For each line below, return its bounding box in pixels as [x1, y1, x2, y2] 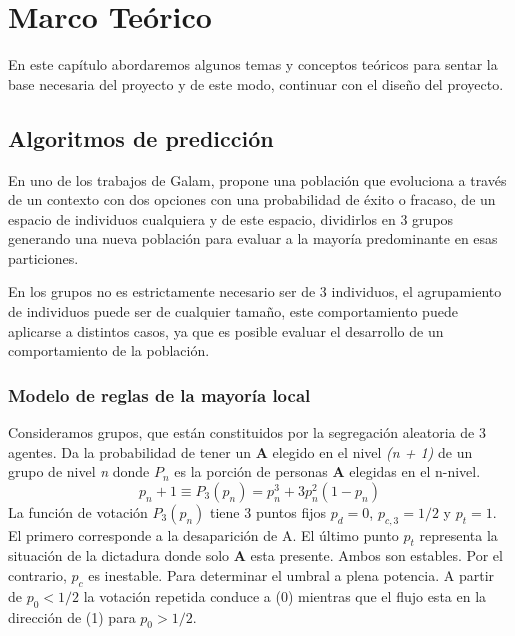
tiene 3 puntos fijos [210, 501, 327, 522]
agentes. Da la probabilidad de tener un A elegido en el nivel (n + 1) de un [8, 441, 473, 462]
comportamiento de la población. [8, 340, 210, 361]
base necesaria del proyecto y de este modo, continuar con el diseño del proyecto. [8, 73, 504, 94]
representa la [419, 524, 498, 545]
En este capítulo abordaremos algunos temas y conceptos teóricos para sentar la [8, 54, 498, 75]
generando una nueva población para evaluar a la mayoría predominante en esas [8, 228, 498, 249]
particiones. [8, 247, 79, 268]
